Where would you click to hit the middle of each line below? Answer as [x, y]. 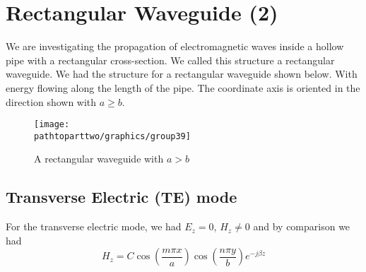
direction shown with [51, 101]
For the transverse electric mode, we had [94, 226]
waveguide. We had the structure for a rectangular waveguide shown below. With [182, 74]
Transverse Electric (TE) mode [122, 197]
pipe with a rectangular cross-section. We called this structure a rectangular [170, 60]
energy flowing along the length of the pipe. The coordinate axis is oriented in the [183, 87]
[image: [52, 125]
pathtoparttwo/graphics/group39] [112, 136]
